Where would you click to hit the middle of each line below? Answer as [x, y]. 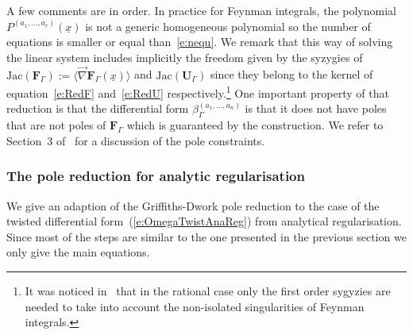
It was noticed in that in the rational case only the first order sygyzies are [208, 291]
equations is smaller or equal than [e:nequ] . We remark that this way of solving [200, 42]
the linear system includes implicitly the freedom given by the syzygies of [185, 57]
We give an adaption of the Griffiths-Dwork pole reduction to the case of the [193, 205]
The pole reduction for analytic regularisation [156, 176]
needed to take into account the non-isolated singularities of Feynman [195, 306]
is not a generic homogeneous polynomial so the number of [228, 26]
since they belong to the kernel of [292, 74]
